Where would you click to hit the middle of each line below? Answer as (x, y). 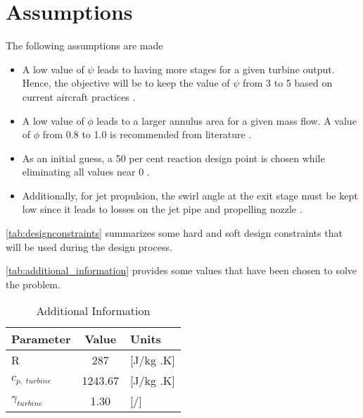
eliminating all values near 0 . (86, 172)
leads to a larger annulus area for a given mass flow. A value (227, 120)
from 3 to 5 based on (287, 83)
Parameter (41, 339)
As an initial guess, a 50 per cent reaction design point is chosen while (173, 158)
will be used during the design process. (89, 246)
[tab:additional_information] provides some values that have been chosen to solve (181, 270)
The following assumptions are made (84, 45)
